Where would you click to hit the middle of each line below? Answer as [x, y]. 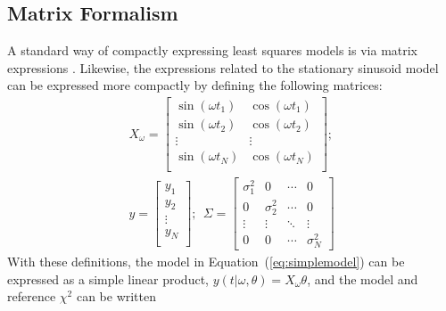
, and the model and [363, 278]
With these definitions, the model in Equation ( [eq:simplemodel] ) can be [206, 262]
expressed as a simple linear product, [108, 278]
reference [32, 296]
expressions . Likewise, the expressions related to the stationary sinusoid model [223, 67]
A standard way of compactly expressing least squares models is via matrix [213, 50]
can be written [116, 296]
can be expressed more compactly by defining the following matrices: [195, 85]
